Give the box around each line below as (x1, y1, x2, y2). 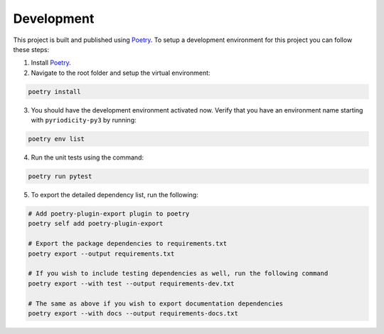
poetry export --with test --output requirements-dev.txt (28, 279, 235, 288)
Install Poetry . (31, 58, 71, 67)
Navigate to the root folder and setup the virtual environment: (31, 68, 210, 77)
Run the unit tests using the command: (31, 153, 144, 162)
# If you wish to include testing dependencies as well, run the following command (28, 269, 329, 278)
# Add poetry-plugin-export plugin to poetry (28, 210, 190, 217)
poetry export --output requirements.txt (28, 249, 175, 258)
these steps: (13, 45, 50, 53)
